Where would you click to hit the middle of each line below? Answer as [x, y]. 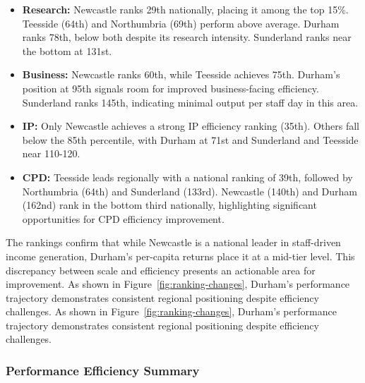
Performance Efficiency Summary [103, 370]
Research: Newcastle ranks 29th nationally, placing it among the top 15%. [185, 9]
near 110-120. [51, 153]
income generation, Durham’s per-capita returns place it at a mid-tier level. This [180, 256]
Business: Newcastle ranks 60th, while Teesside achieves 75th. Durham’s [181, 74]
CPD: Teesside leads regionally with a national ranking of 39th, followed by [187, 177]
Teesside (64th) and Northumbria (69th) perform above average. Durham [181, 23]
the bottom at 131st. [67, 50]
